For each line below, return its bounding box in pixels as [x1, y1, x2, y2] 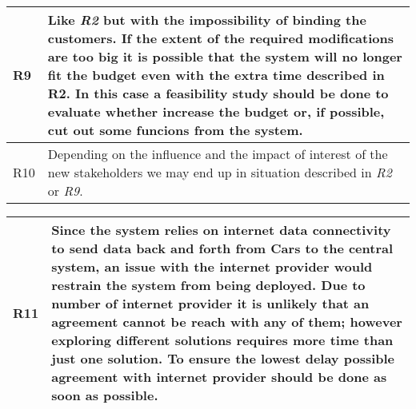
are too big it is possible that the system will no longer [47, 47, 402, 66]
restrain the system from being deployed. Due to [51, 276, 366, 294]
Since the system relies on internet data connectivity [51, 220, 391, 239]
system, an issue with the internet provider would [51, 257, 373, 276]
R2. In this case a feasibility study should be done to [47, 84, 389, 102]
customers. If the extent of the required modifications [47, 29, 394, 47]
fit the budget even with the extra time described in [47, 66, 385, 84]
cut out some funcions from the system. [47, 121, 303, 139]
